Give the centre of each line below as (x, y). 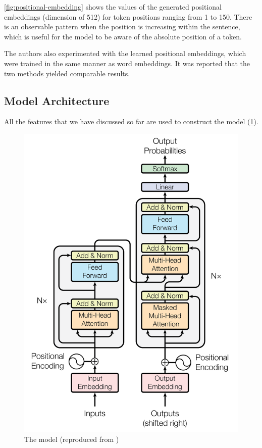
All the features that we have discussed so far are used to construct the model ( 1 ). (131, 121)
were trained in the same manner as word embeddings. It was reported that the (127, 63)
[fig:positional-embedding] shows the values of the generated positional (113, 7)
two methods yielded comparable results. (67, 73)
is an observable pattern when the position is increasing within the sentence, (122, 27)
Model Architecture (57, 100)
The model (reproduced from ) (72, 439)
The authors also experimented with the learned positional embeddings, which (125, 53)
